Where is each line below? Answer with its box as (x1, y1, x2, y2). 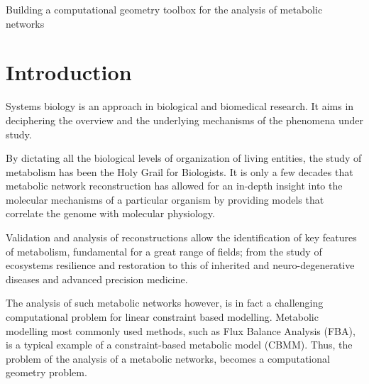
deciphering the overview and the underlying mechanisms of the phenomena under (6, 112, 363, 127)
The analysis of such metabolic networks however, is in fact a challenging (6, 295, 324, 310)
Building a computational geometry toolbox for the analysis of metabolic (6, 2, 323, 16)
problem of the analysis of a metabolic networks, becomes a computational (6, 351, 330, 366)
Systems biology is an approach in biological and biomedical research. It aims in (6, 99, 354, 114)
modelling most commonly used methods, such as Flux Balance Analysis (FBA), (6, 323, 356, 338)
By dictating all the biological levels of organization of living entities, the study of (6, 150, 362, 165)
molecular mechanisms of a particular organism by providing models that (6, 192, 324, 207)
